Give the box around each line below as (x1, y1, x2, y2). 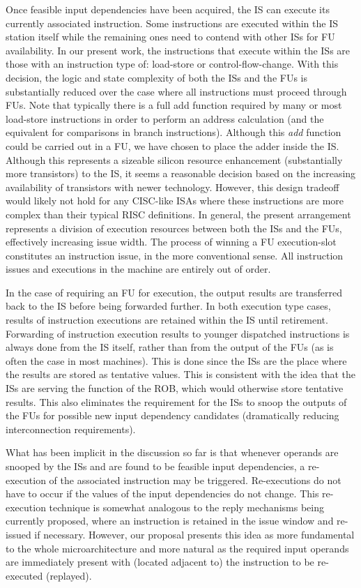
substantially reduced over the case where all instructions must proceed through (6, 84, 347, 98)
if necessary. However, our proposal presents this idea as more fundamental (34, 527, 355, 541)
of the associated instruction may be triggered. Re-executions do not (49, 472, 341, 487)
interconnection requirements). (6, 421, 136, 436)
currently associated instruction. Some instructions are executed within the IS (6, 15, 338, 30)
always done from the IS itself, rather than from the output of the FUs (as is (6, 340, 334, 354)
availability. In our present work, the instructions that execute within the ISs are (6, 43, 351, 57)
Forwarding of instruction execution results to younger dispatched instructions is (6, 326, 350, 340)
